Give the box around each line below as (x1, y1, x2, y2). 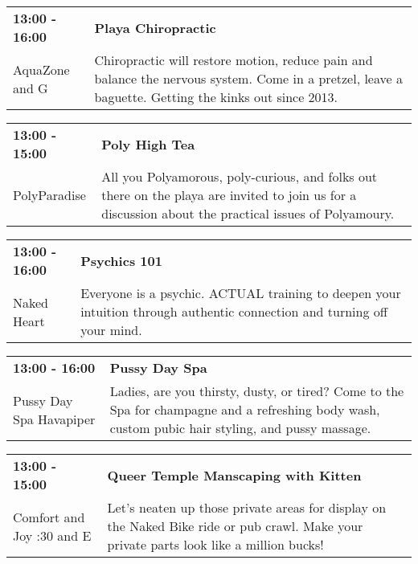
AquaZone (13, 59, 70, 79)
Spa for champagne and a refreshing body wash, (109, 400, 380, 419)
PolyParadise (13, 186, 86, 204)
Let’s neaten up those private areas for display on (107, 498, 387, 517)
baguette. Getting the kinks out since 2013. (94, 88, 338, 106)
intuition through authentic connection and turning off (80, 302, 388, 321)
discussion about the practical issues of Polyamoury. (101, 204, 395, 223)
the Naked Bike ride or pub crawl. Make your (107, 517, 363, 535)
